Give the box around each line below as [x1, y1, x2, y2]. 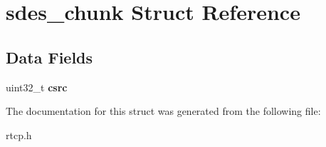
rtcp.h [6, 127, 32, 142]
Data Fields [6, 46, 93, 68]
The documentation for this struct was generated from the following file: [6, 103, 321, 118]
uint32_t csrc [6, 79, 68, 94]
